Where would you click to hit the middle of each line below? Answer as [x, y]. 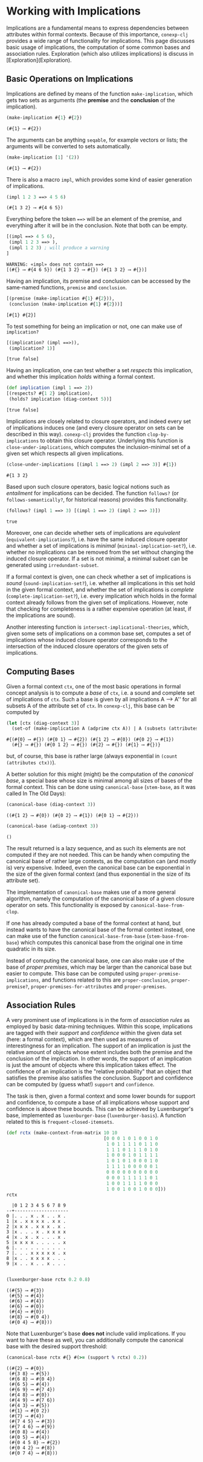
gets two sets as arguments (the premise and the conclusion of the [91, 100]
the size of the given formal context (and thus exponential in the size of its [98, 874]
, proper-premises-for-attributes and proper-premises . [98, 986]
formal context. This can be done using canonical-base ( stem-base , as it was [101, 787]
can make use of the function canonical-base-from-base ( [78, 936]
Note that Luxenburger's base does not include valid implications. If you [96, 1334]
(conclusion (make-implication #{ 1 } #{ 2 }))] [66, 304]
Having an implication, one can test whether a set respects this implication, [100, 370]
